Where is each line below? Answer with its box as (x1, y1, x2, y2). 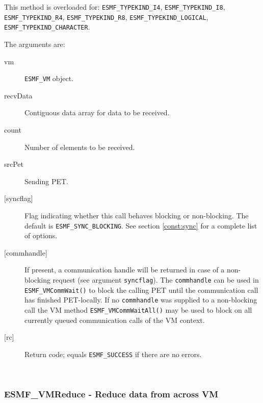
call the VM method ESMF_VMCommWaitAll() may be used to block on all (24, 304, 252, 315)
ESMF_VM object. (24, 73, 74, 84)
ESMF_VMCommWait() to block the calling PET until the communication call (24, 284, 258, 295)
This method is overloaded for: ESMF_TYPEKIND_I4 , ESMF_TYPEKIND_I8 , (4, 2, 225, 12)
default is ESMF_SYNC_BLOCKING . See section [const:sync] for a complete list (24, 220, 257, 231)
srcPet (4, 159, 24, 169)
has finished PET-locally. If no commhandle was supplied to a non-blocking (24, 294, 257, 305)
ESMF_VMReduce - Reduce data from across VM (4, 387, 219, 400)
